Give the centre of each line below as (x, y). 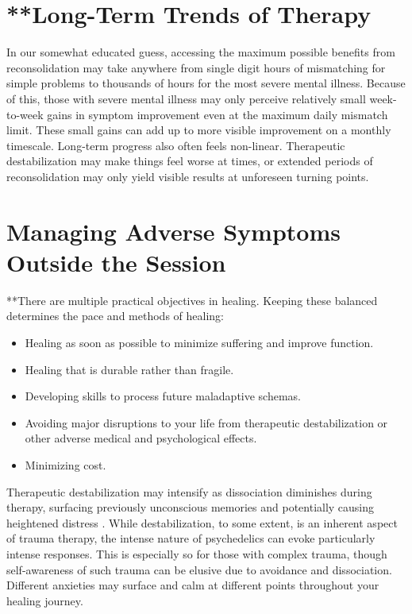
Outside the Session (116, 262)
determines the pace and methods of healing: (115, 316)
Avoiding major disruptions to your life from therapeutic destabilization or (206, 422)
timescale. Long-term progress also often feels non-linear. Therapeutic (176, 145)
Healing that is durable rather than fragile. (129, 369)
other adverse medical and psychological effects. (141, 438)
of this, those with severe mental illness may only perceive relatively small (186, 98)
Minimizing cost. (65, 464)
